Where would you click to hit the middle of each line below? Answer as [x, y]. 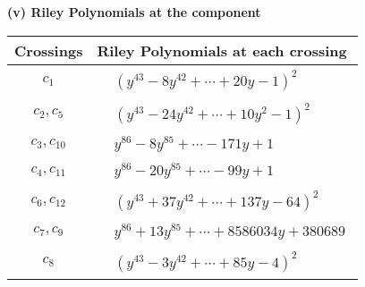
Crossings [49, 50]
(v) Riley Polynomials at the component [134, 12]
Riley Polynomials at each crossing [222, 50]
